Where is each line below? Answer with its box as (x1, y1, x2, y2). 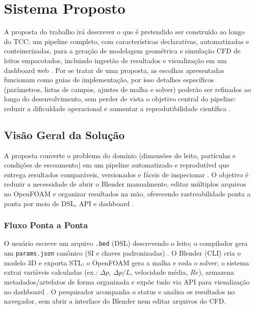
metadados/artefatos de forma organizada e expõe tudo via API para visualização (4, 276, 250, 286)
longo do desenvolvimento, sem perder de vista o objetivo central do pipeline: (4, 94, 236, 104)
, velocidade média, (130, 267, 188, 277)
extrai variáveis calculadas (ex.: (4, 267, 98, 277)
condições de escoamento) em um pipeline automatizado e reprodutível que (4, 160, 229, 170)
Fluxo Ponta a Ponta (4, 219, 88, 231)
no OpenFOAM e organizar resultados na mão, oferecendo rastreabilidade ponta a (4, 189, 251, 199)
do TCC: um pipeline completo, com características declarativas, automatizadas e (4, 36, 249, 46)
